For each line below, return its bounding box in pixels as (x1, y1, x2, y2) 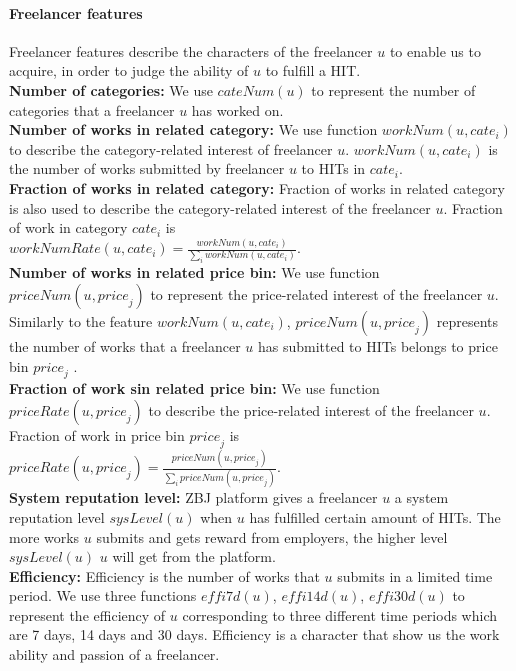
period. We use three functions (9, 585, 197, 606)
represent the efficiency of (9, 604, 166, 625)
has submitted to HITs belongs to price (257, 335, 498, 356)
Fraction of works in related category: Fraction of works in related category (9, 177, 505, 198)
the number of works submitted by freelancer (9, 158, 285, 179)
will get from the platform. (112, 546, 276, 567)
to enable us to (389, 40, 481, 61)
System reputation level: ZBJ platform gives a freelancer (9, 487, 378, 508)
